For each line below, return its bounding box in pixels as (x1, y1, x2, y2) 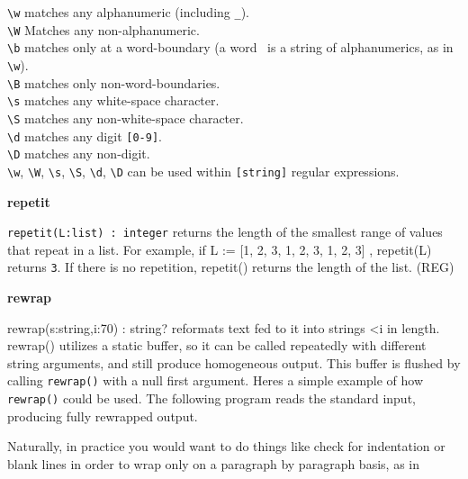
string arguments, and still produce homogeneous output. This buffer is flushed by (7, 353, 461, 372)
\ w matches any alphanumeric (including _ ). (7, 3, 249, 21)
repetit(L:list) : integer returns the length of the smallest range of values (7, 222, 443, 241)
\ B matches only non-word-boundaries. (7, 73, 220, 92)
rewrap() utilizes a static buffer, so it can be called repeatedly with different (7, 336, 427, 355)
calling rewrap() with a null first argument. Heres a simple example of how (7, 371, 424, 390)
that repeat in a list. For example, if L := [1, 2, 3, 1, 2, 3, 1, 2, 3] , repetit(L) (7, 239, 432, 258)
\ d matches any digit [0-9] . (7, 126, 162, 145)
